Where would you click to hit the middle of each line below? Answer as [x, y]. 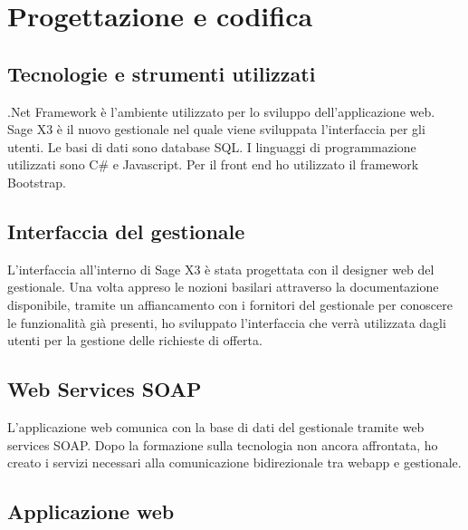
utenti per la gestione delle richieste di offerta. [135, 340]
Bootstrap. [37, 182]
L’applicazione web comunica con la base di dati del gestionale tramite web [216, 426]
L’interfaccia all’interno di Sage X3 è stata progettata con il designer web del [221, 269]
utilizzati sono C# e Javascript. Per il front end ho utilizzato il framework [213, 164]
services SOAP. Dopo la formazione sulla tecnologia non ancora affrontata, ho [223, 444]
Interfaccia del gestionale [126, 231]
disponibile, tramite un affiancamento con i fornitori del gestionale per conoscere [230, 304]
